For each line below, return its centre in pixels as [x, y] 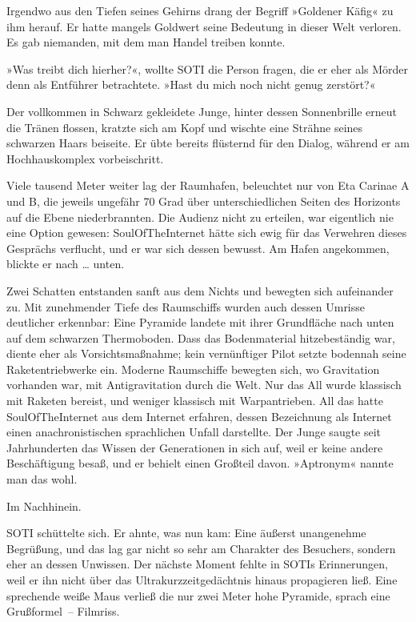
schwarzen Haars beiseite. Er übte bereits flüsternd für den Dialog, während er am [208, 143]
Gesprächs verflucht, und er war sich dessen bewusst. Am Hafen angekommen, [198, 248]
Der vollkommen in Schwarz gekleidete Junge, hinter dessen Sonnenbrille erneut [202, 111]
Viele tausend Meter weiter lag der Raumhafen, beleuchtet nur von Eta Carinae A [208, 185]
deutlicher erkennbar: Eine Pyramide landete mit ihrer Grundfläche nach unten [200, 322]
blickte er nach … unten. [66, 264]
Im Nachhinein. [44, 506]
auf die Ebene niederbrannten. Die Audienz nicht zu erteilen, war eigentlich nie [200, 217]
